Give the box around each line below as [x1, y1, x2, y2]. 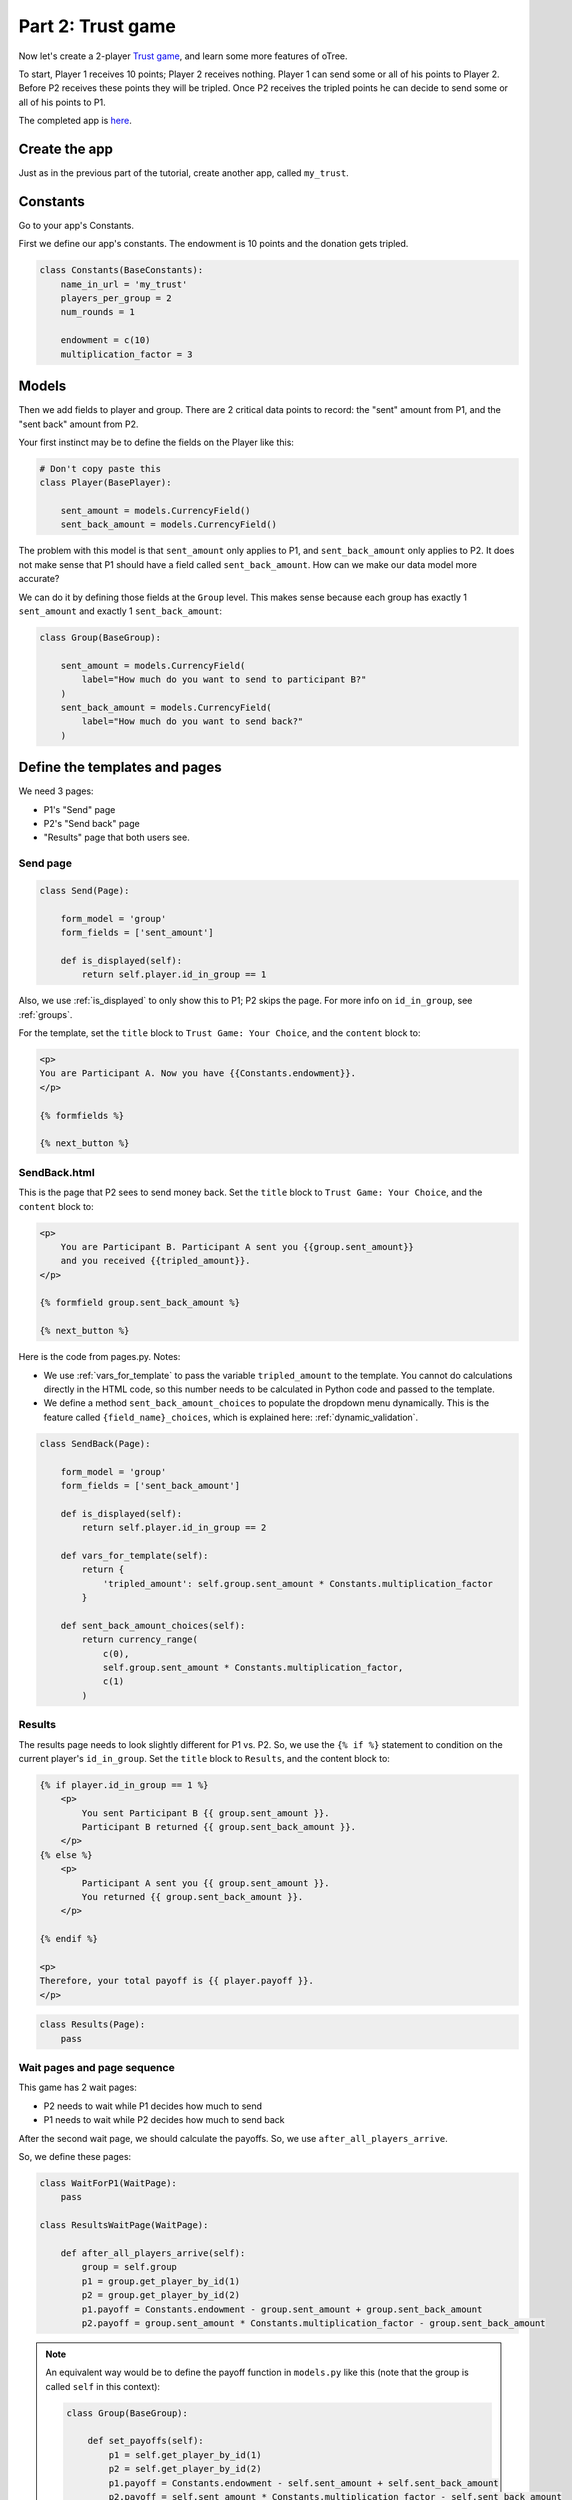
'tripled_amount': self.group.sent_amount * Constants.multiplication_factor [102, 1578, 494, 1589]
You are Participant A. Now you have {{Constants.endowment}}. [39, 1068, 357, 1079]
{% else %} [39, 1849, 93, 1860]
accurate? [18, 573, 60, 585]
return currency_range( [81, 1634, 199, 1645]
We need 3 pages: [18, 785, 94, 797]
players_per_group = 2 [60, 293, 172, 304]
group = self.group [81, 2261, 177, 2273]
